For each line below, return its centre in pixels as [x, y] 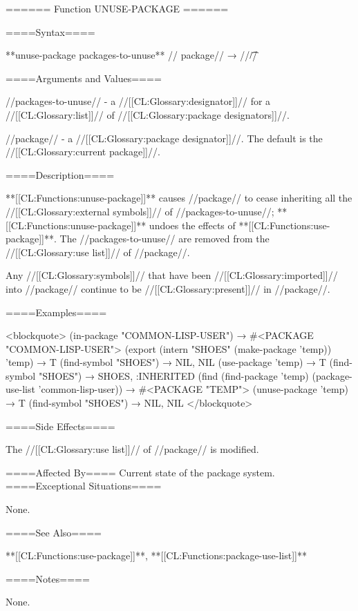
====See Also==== [54, 532]
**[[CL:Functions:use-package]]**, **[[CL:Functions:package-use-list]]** [156, 555]
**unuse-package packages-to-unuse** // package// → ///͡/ [132, 55]
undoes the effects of [192, 225]
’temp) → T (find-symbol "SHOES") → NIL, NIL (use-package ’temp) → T [166, 362]
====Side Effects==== [60, 426]
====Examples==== [56, 312]
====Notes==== [48, 578]
